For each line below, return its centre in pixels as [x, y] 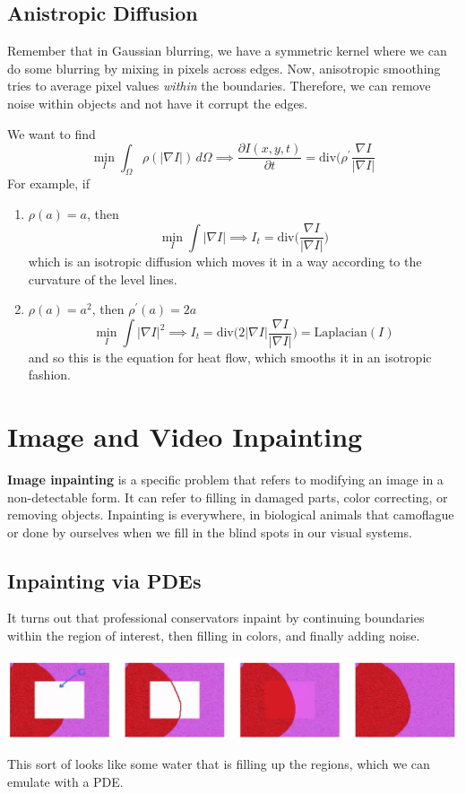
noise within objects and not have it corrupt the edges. [158, 103]
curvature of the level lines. [103, 279]
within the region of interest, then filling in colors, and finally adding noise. [214, 636]
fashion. [49, 375]
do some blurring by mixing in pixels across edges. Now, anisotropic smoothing [224, 68]
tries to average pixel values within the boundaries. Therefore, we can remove [219, 86]
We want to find [52, 133]
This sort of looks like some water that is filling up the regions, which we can [219, 764]
